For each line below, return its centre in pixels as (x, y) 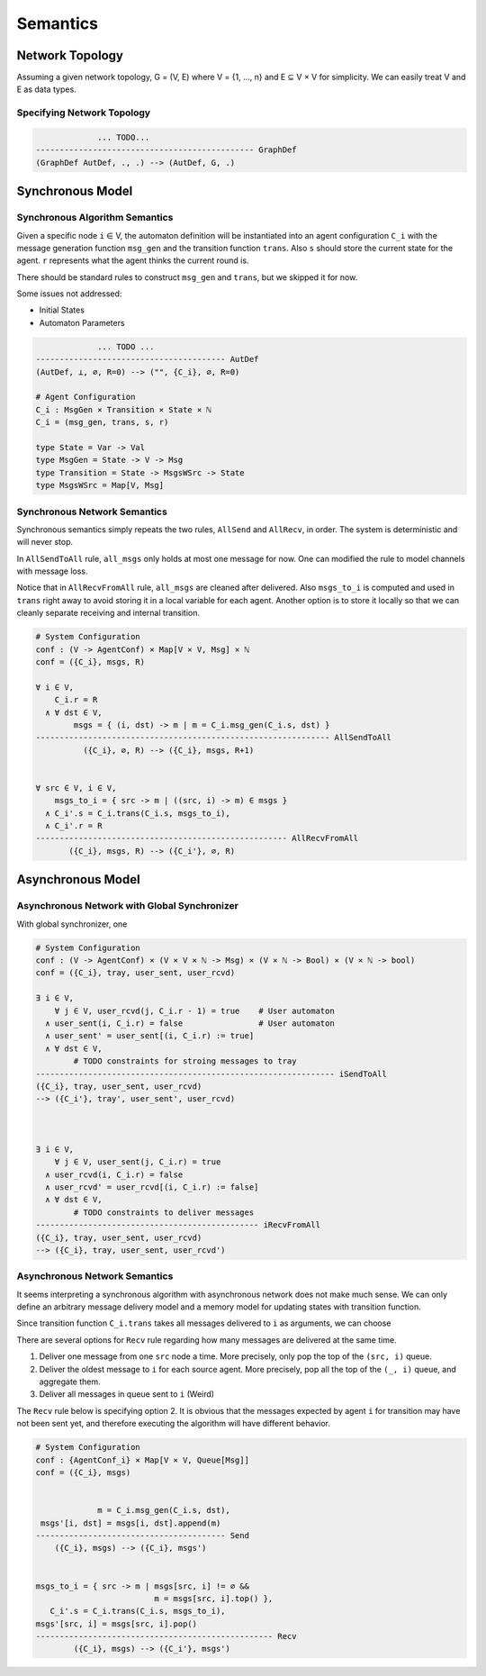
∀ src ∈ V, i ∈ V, (76, 788)
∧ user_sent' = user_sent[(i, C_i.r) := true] (150, 1036)
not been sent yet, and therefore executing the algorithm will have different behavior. (173, 1424)
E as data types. (46, 89)
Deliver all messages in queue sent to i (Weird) (127, 1394)
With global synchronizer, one (72, 924)
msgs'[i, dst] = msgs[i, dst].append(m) (131, 1523)
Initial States (62, 310)
